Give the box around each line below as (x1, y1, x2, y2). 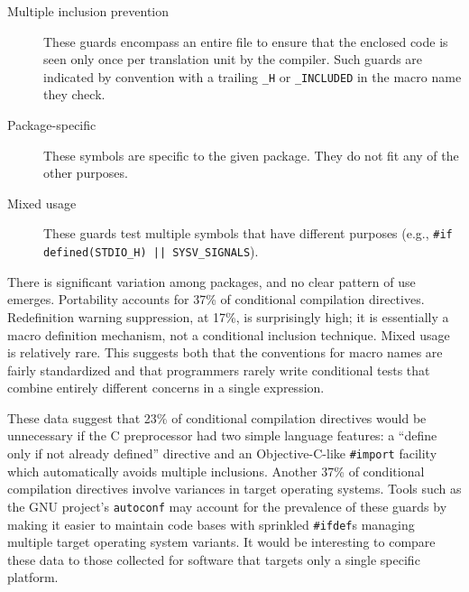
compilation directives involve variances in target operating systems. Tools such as (7, 479, 462, 498)
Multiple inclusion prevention (7, 2, 170, 20)
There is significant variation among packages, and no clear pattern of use (7, 272, 416, 291)
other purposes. (43, 163, 128, 182)
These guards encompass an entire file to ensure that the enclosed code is (43, 32, 448, 51)
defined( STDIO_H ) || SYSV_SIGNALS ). (43, 242, 259, 261)
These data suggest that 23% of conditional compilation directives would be (7, 408, 427, 427)
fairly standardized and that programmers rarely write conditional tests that (7, 360, 430, 379)
